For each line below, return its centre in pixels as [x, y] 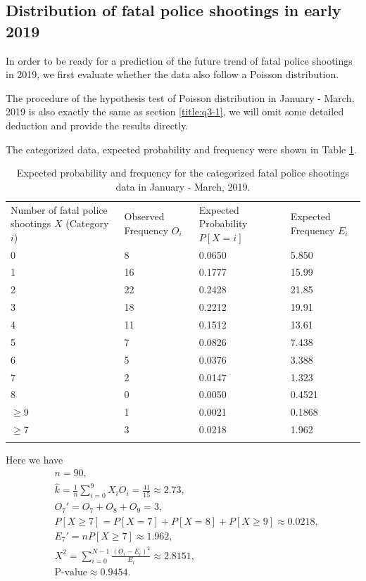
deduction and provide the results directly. [97, 125]
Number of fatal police [59, 209]
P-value [71, 573]
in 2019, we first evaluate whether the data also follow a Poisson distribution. [172, 74]
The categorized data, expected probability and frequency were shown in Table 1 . [181, 149]
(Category [87, 223]
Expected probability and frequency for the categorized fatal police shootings [183, 173]
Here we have [34, 460]
